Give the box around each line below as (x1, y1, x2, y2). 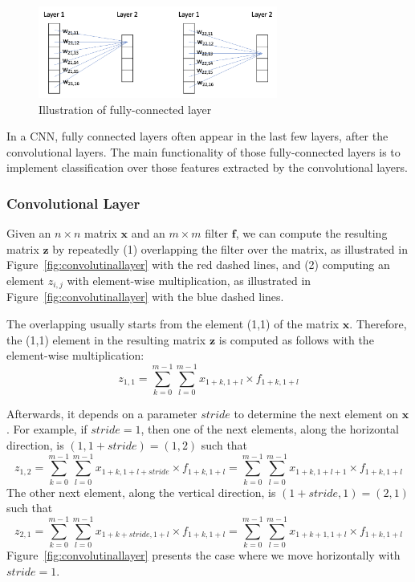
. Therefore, (349, 315, 407, 332)
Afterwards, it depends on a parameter (6, 405, 197, 421)
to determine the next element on (234, 405, 399, 421)
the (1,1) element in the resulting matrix (6, 331, 206, 348)
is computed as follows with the (218, 331, 374, 348)
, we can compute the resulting (235, 225, 388, 242)
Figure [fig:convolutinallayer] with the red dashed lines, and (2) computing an (6, 256, 390, 273)
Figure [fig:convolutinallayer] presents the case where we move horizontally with (6, 547, 401, 564)
